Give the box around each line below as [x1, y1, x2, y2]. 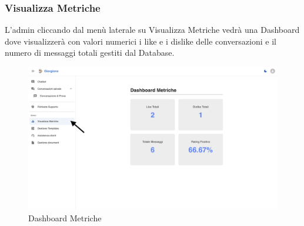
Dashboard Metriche [28, 212, 102, 224]
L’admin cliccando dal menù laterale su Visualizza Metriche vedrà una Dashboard [5, 23, 300, 36]
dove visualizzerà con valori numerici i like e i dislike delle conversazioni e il [5, 35, 276, 47]
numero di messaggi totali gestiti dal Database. [5, 46, 175, 59]
